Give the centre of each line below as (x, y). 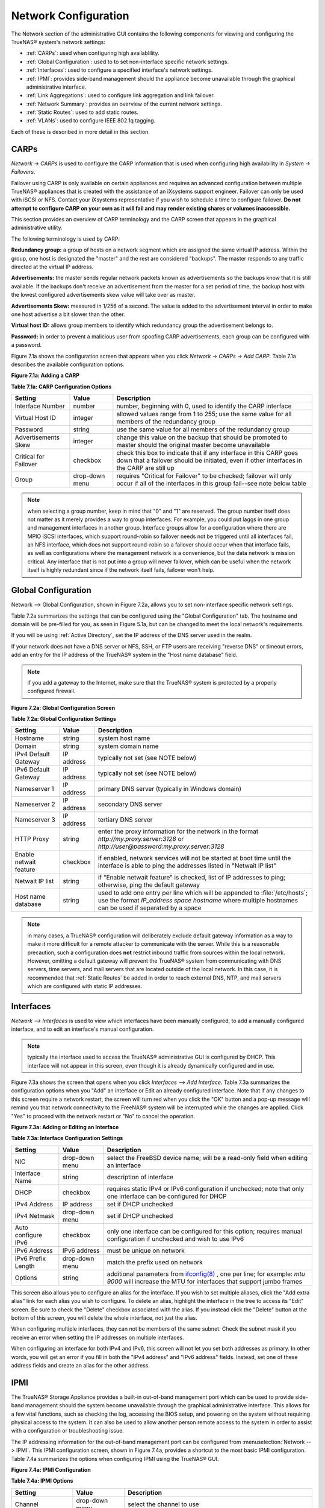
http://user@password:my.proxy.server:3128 (161, 846)
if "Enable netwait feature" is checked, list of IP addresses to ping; (192, 878)
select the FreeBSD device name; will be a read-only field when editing (207, 1158)
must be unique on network (146, 1250)
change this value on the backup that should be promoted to (202, 437)
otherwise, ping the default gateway (149, 885)
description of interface (140, 1177)
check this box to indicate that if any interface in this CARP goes (207, 453)
